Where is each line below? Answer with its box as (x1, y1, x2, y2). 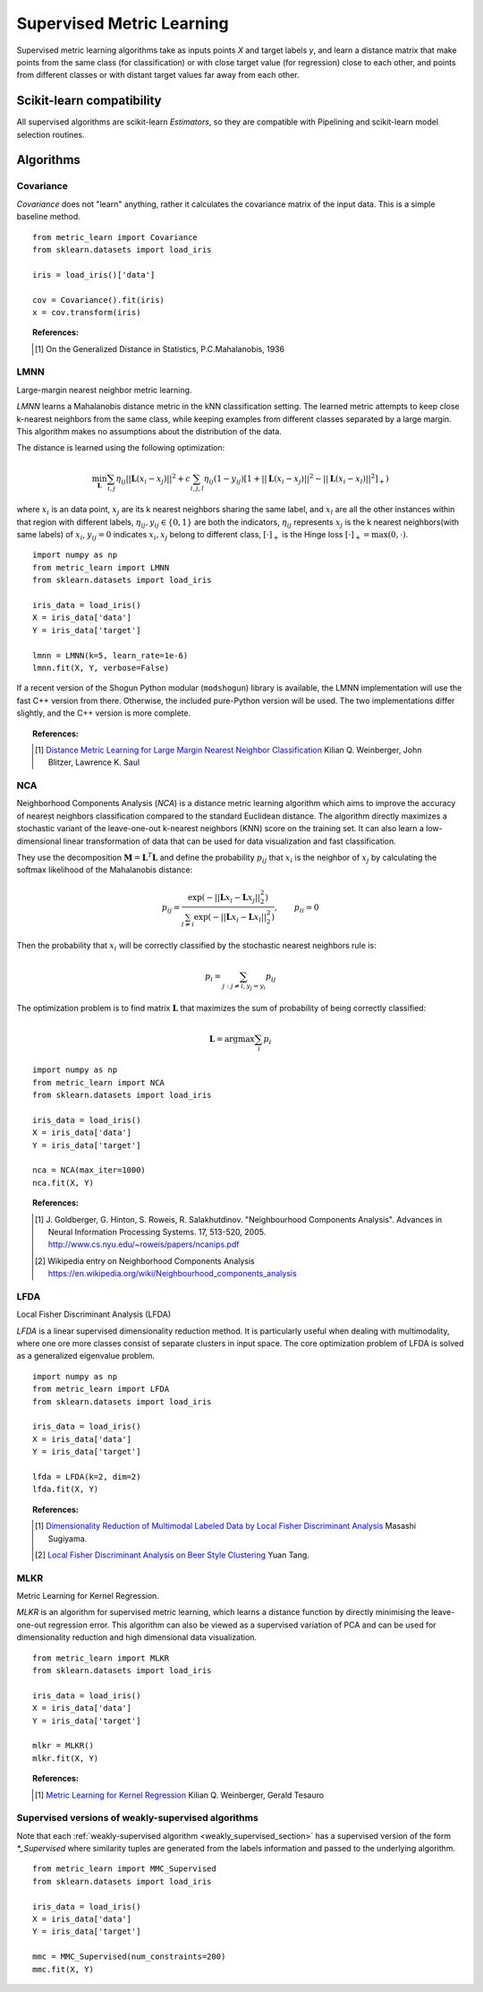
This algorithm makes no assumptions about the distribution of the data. (16, 426, 282, 436)
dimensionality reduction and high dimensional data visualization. (16, 1632, 258, 1643)
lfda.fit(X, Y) (32, 1484, 99, 1495)
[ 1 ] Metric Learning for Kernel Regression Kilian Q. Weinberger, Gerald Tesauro (34, 1790, 325, 1800)
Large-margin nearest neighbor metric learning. (16, 384, 192, 395)
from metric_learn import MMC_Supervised (32, 1864, 216, 1874)
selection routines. (16, 129, 85, 140)
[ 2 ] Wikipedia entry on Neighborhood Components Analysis (34, 1255, 255, 1266)
